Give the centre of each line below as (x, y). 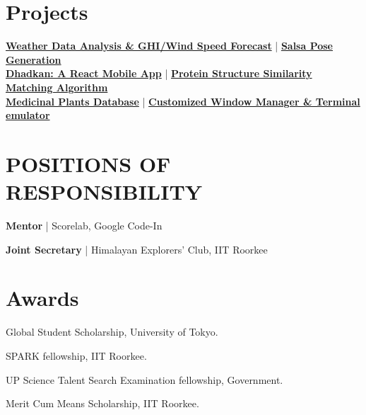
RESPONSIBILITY (104, 192)
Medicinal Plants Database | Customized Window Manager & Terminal (183, 101)
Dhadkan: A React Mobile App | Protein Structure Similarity (159, 73)
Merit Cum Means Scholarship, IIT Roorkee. (102, 403)
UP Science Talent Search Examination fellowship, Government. (144, 379)
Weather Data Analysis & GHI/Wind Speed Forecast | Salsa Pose (169, 46)
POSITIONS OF (88, 163)
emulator (28, 115)
